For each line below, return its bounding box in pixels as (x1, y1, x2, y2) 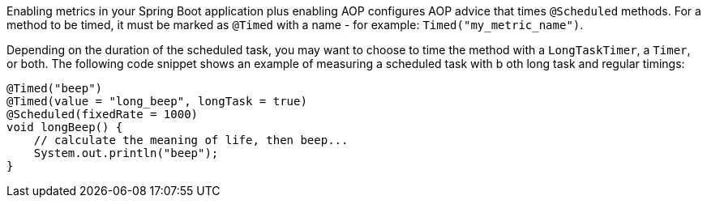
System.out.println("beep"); (33, 147, 219, 159)
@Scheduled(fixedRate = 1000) (6, 108, 199, 121)
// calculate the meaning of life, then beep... (33, 134, 349, 147)
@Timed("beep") (6, 82, 103, 95)
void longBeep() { (6, 121, 123, 134)
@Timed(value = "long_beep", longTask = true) (6, 95, 307, 108)
